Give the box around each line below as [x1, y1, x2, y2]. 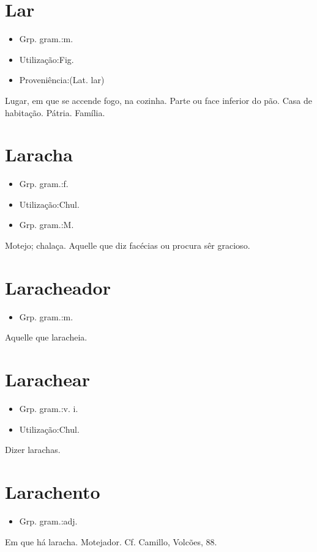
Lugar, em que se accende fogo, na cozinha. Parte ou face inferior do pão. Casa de [5, 94, 312, 106]
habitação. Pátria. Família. [5, 106, 105, 119]
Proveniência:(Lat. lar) [19, 73, 105, 86]
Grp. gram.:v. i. [19, 402, 78, 415]
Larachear [5, 367, 90, 392]
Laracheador [5, 274, 111, 300]
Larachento [5, 479, 100, 504]
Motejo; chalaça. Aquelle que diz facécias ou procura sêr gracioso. [5, 239, 250, 251]
